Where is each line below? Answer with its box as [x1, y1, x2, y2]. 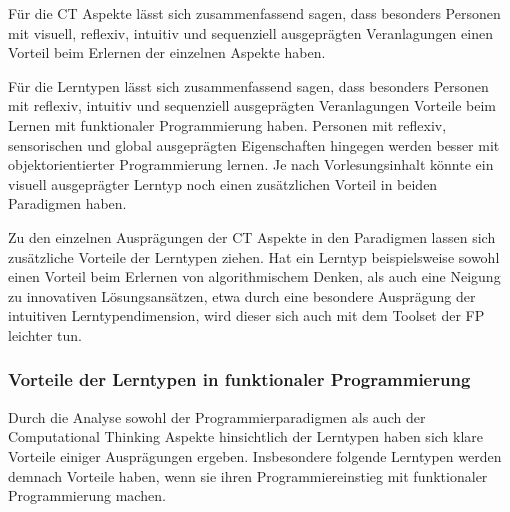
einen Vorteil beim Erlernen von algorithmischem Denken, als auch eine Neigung [8, 266, 501, 287]
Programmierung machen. [8, 485, 166, 506]
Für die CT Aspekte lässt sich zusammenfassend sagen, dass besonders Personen [8, 3, 501, 23]
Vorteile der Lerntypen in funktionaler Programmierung [8, 367, 471, 392]
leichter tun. [8, 324, 82, 345]
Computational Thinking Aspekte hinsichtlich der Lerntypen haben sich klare [8, 426, 484, 447]
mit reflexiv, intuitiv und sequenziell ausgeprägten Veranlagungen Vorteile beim [8, 95, 497, 116]
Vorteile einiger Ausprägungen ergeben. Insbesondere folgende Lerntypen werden [8, 445, 502, 466]
